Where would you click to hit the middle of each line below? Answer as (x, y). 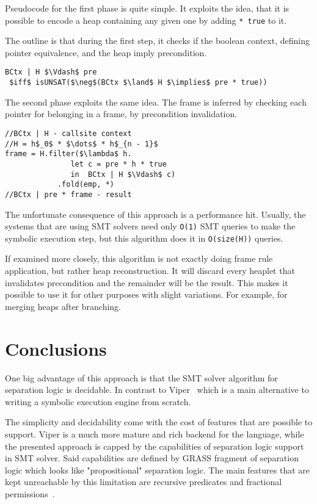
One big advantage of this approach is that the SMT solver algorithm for (141, 377)
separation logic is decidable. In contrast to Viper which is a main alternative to (157, 390)
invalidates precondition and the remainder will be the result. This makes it (147, 282)
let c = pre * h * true (118, 164)
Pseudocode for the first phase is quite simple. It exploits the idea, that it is (147, 8)
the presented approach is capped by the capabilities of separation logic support (155, 446)
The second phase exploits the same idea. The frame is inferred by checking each (156, 102)
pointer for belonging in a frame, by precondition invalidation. (121, 114)
